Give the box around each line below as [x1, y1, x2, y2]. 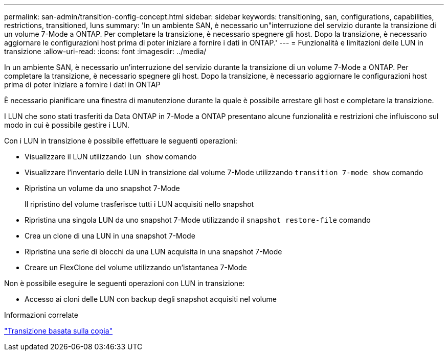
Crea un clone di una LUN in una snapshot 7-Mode [25, 231, 195, 240]
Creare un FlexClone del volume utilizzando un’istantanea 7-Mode [25, 263, 247, 272]
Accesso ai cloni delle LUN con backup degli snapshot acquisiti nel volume [25, 295, 277, 303]
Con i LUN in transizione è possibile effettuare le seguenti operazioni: [4, 136, 237, 145]
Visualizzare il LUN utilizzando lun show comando [25, 152, 197, 161]
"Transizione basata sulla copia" [4, 326, 113, 335]
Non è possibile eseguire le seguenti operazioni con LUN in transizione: [4, 279, 245, 288]
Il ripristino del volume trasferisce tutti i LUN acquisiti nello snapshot [25, 200, 254, 208]
